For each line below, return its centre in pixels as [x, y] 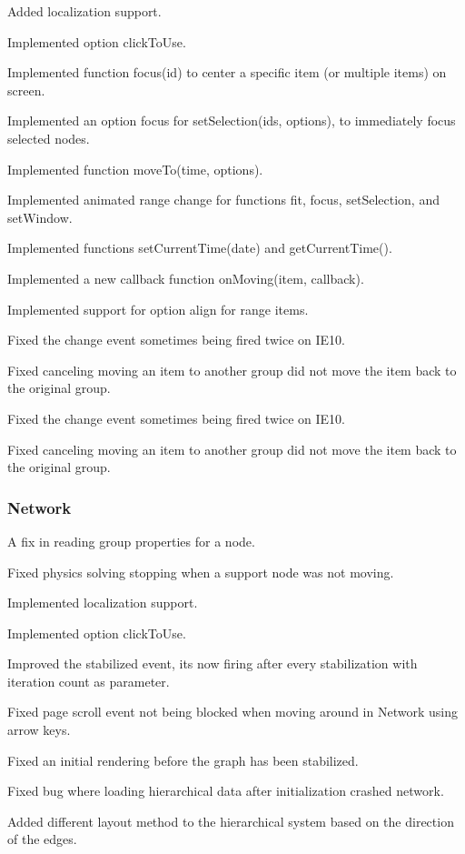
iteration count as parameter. [89, 681]
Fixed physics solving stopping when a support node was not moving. [201, 572]
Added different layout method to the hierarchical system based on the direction [231, 821]
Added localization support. [84, 11]
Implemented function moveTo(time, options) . [135, 169]
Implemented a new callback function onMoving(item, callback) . [186, 278]
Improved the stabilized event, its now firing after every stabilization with [213, 663]
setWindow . [40, 217]
